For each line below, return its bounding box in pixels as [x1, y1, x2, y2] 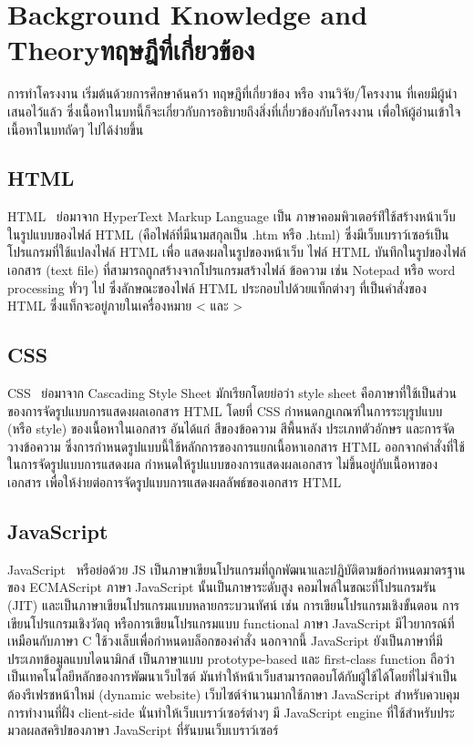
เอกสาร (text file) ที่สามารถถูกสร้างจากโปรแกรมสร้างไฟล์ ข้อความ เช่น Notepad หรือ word [7, 260, 456, 280]
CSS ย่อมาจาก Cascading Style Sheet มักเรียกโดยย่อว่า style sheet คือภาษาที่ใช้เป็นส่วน [7, 383, 457, 403]
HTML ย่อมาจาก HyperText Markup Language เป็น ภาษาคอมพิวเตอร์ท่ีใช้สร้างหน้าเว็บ [7, 207, 456, 226]
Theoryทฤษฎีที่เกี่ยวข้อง [7, 31, 255, 68]
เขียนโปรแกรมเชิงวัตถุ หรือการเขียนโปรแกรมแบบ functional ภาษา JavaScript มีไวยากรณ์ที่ [7, 613, 455, 632]
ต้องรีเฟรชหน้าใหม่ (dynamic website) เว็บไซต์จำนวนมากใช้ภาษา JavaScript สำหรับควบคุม [7, 684, 460, 703]
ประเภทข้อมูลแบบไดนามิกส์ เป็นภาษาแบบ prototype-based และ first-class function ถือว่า [7, 648, 455, 668]
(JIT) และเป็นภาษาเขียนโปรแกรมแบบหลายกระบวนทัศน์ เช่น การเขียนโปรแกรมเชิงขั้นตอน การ [7, 596, 460, 615]
